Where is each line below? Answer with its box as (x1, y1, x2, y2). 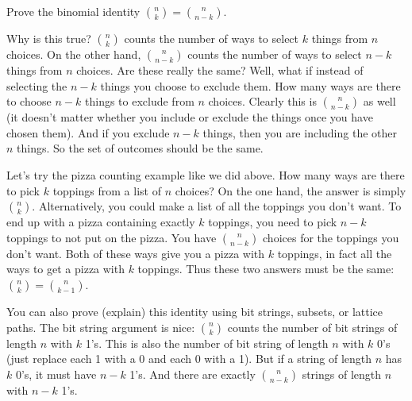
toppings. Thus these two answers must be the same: (137, 260, 395, 277)
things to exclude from (85, 93, 194, 110)
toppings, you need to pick (208, 214, 337, 230)
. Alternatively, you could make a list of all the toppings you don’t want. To (32, 198, 402, 214)
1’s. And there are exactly (129, 365, 256, 382)
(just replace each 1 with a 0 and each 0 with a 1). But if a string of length (6, 350, 372, 367)
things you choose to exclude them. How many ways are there (100, 77, 401, 94)
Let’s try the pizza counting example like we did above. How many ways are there (6, 166, 405, 183)
